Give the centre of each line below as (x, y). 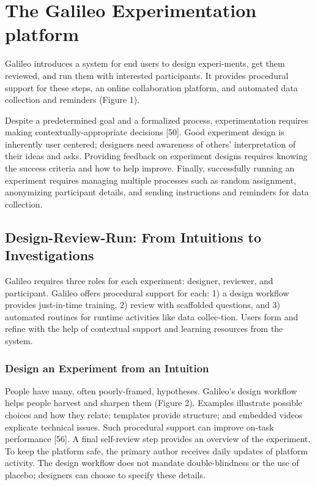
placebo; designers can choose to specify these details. (105, 474)
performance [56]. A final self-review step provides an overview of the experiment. (158, 439)
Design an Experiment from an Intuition (107, 368)
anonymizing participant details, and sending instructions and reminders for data (157, 192)
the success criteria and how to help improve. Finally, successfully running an (150, 168)
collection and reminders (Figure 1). (72, 100)
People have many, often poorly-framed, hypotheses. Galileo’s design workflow (151, 390)
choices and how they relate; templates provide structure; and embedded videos (154, 415)
